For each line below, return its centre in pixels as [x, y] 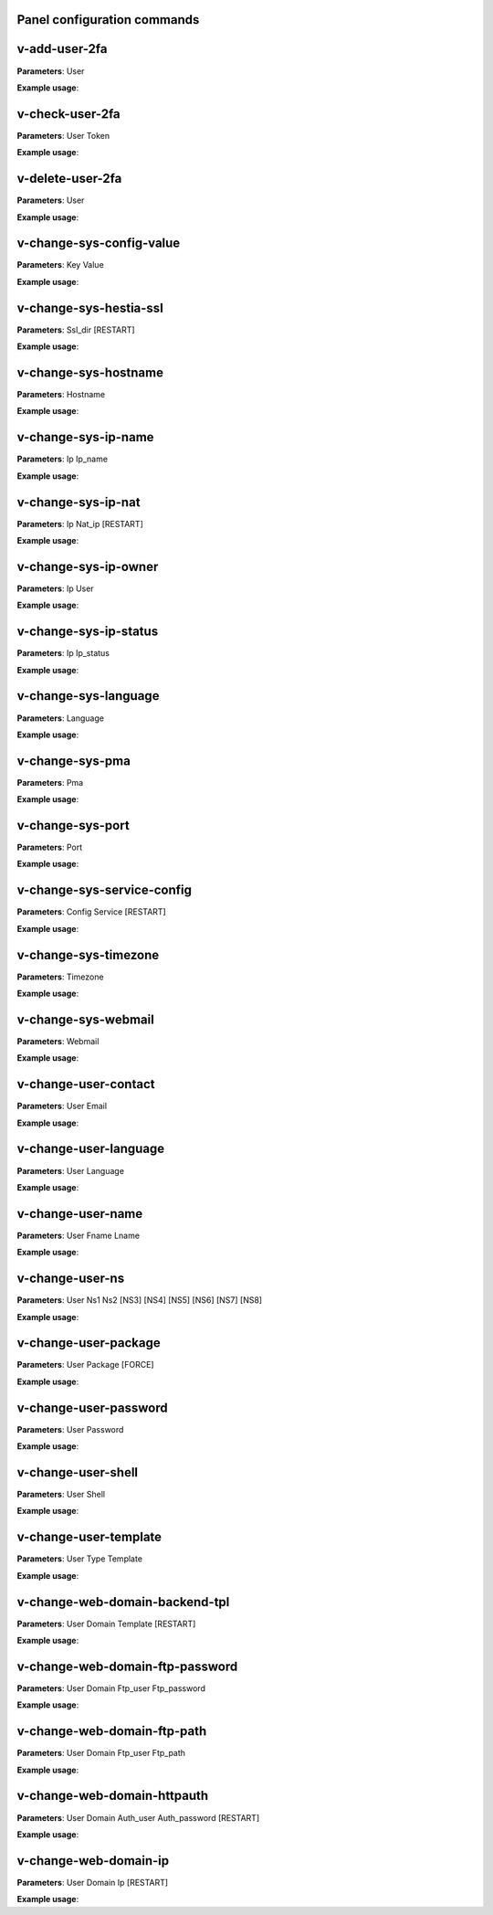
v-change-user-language [91, 1149]
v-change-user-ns [71, 1279]
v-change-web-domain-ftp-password [127, 1666]
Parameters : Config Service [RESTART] [91, 912]
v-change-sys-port [73, 825]
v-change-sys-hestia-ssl [90, 307]
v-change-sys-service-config [104, 890]
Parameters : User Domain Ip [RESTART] [93, 1882]
